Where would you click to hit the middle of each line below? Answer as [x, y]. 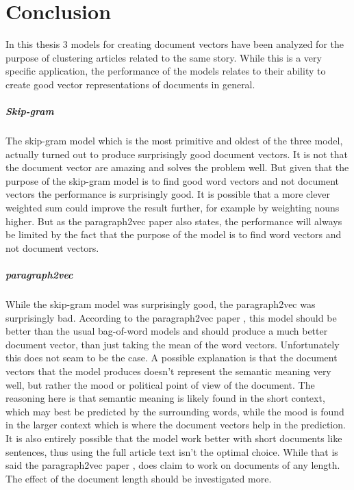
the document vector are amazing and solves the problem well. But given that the [177, 167]
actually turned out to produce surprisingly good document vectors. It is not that [177, 154]
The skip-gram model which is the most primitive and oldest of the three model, [174, 141]
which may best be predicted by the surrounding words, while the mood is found [175, 411]
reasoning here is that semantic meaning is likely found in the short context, [165, 398]
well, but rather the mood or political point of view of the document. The [160, 384]
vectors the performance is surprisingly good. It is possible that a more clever [168, 194]
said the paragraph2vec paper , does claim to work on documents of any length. [173, 465]
